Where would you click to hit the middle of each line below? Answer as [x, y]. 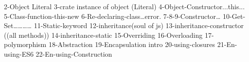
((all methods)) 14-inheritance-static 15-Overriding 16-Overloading [103, 35]
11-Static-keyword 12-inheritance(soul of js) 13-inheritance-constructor [139, 25]
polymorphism [25, 44]
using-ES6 [19, 54]
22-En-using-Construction [74, 54]
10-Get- [234, 16]
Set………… [18, 25]
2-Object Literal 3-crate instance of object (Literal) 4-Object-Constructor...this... [124, 6]
